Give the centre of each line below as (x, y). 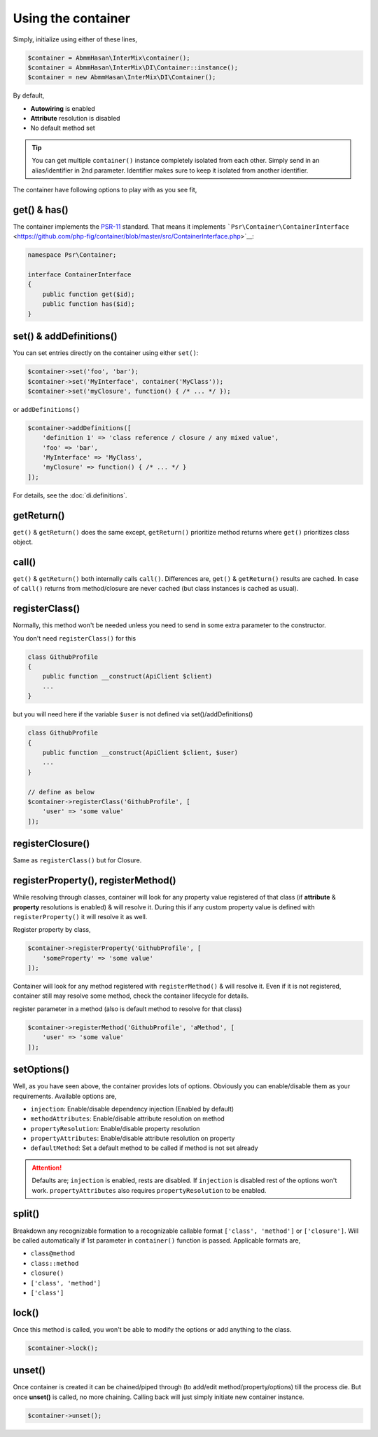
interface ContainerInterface (79, 275)
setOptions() (41, 1070)
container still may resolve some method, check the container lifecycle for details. (131, 996)
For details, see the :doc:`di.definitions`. (70, 495)
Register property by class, (52, 930)
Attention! (47, 1168)
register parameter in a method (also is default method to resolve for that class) (127, 1009)
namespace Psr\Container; (72, 255)
